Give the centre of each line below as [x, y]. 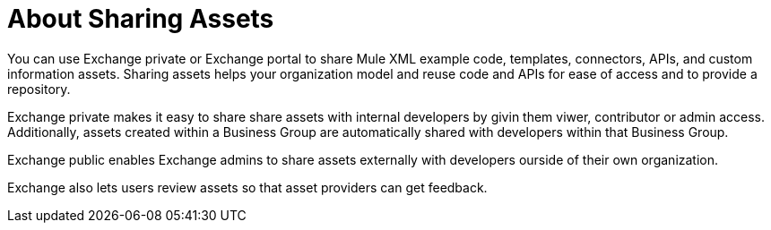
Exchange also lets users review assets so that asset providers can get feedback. [247, 187]
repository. [39, 89]
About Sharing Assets [141, 19]
